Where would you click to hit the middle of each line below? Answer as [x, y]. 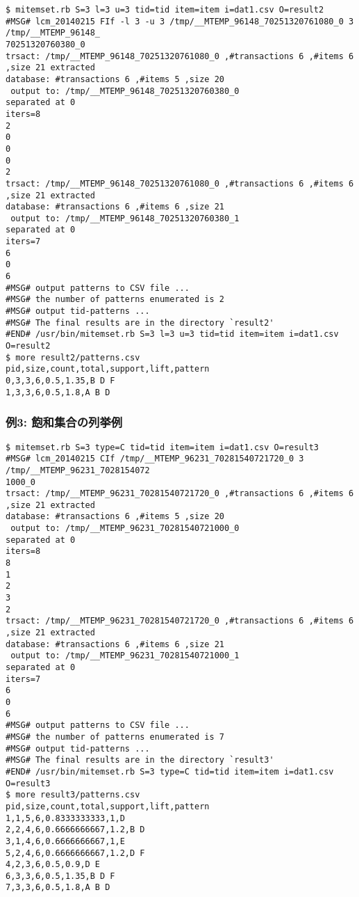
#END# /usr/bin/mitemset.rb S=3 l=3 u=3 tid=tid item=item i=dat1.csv [172, 334]
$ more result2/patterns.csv [73, 357]
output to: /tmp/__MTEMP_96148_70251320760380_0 [125, 91]
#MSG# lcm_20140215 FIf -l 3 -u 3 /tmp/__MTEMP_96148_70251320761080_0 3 [180, 21]
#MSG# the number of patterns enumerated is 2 [115, 300]
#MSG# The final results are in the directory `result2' [140, 323]
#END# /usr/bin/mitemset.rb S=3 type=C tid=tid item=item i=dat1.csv [170, 771]
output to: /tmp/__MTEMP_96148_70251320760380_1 [125, 218]
